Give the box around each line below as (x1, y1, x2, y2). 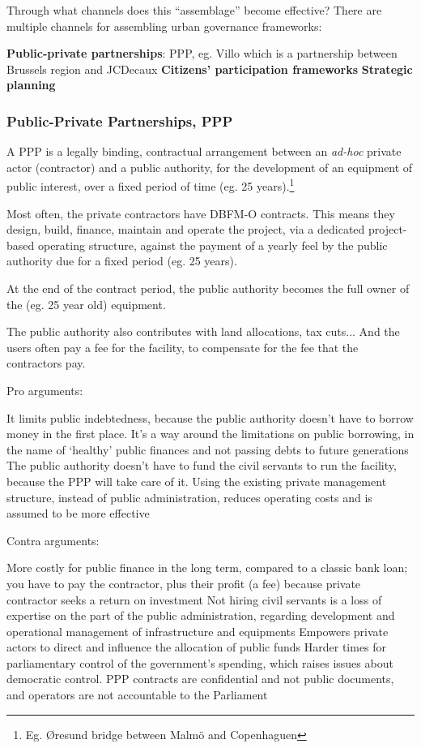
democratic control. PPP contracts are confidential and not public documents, (6, 670, 394, 687)
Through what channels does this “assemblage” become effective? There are (6, 2, 382, 18)
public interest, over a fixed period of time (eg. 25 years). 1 (6, 175, 295, 195)
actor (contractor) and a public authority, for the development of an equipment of (6, 158, 413, 175)
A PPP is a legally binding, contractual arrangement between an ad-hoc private (6, 143, 402, 160)
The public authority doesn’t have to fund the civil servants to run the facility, (6, 457, 397, 474)
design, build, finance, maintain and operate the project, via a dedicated (6, 221, 365, 238)
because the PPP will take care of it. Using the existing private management (6, 472, 387, 489)
